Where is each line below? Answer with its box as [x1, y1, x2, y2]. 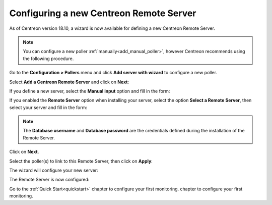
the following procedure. [23, 56, 74, 62]
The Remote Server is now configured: [9, 177, 90, 183]
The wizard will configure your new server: [9, 167, 98, 174]
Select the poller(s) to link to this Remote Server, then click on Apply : [9, 158, 153, 164]
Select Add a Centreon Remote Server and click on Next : [9, 79, 129, 85]
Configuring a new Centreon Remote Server [9, 8, 196, 19]
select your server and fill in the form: [9, 104, 88, 111]
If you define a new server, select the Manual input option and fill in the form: [9, 88, 170, 94]
